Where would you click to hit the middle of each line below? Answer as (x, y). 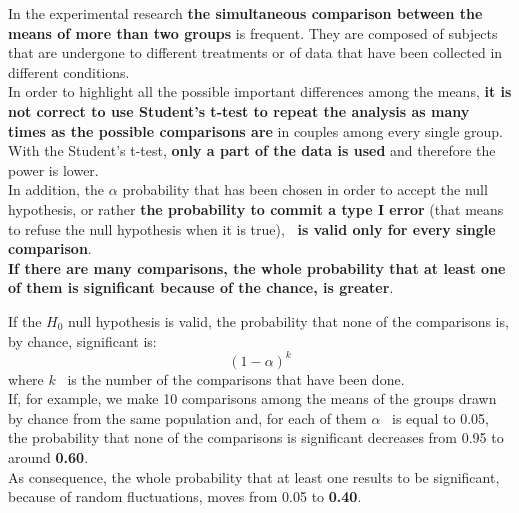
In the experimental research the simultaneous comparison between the (245, 13)
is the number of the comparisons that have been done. (236, 378)
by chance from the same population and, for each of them (187, 417)
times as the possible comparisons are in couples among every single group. (255, 130)
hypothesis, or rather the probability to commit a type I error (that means (256, 208)
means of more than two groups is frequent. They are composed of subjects (253, 32)
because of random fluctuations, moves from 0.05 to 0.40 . (185, 496)
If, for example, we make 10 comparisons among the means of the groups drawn (252, 398)
